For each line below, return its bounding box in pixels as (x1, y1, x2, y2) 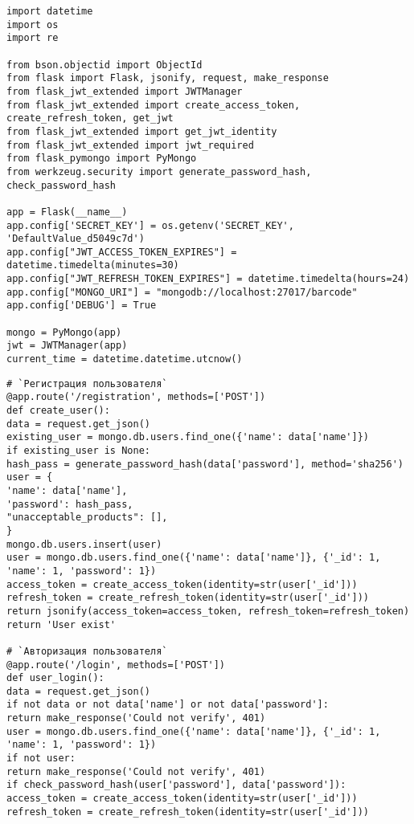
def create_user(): (6, 405, 110, 417)
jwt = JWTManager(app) (6, 340, 128, 352)
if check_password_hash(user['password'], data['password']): (6, 779, 346, 791)
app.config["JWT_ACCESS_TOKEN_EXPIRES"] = (6, 246, 237, 258)
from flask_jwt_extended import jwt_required (6, 139, 254, 151)
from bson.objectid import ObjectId (6, 59, 203, 71)
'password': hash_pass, (6, 498, 133, 510)
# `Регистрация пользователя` (6, 377, 168, 390)
